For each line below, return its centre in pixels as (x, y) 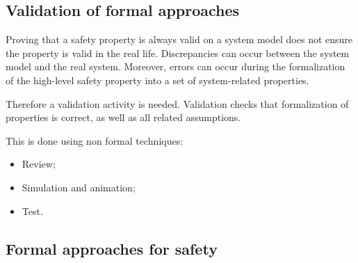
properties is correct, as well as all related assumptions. (123, 117)
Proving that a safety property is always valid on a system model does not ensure (179, 39)
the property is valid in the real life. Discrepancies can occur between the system (178, 53)
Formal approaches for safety (112, 248)
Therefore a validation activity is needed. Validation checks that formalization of (177, 103)
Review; (39, 164)
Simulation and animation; (79, 187)
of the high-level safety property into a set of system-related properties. (157, 80)
